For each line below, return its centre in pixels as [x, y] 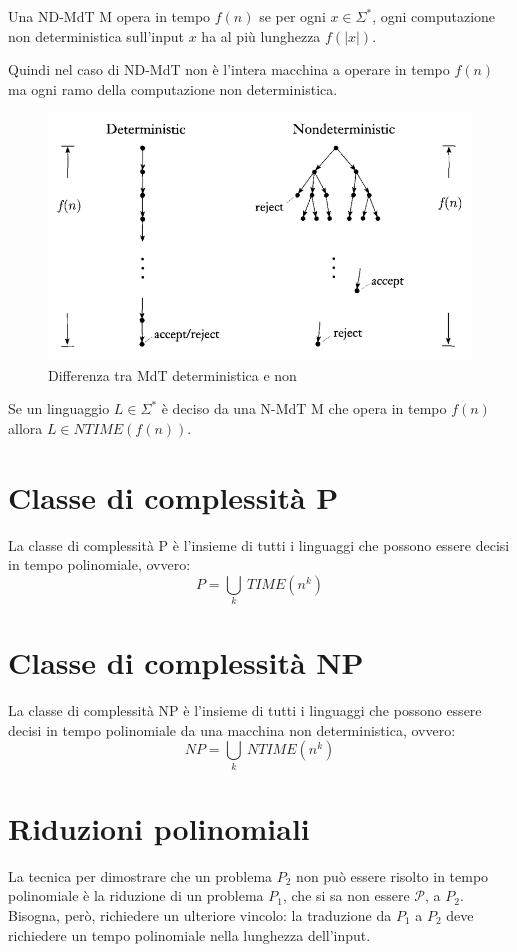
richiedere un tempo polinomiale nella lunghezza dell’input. [189, 934]
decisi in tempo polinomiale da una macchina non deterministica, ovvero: [232, 729]
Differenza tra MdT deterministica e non [172, 374]
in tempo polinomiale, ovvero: [99, 564]
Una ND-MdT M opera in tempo [109, 16]
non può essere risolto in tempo [392, 875]
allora [25, 427]
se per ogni [292, 16]
